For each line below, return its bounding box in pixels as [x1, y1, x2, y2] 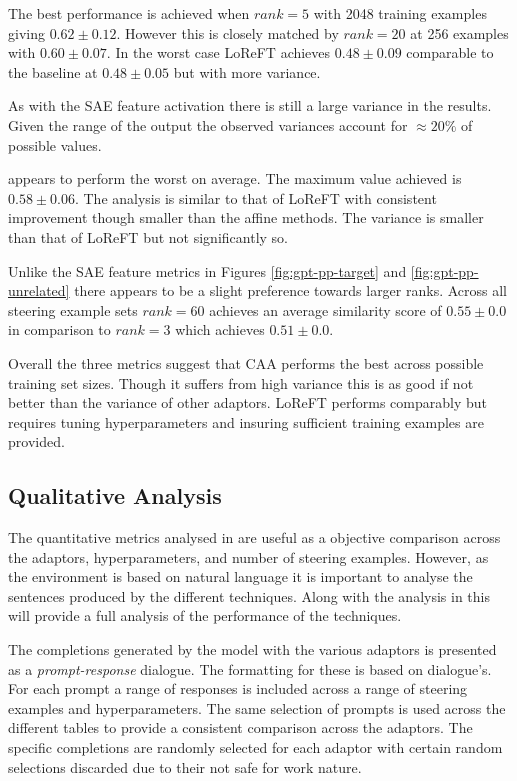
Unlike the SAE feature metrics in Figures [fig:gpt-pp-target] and [8, 260, 407, 281]
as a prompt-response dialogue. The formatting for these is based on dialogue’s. [8, 658, 492, 679]
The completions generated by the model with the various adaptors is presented [8, 639, 497, 660]
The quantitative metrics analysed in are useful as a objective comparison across [8, 527, 501, 548]
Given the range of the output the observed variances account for [8, 114, 408, 135]
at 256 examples [410, 22, 509, 43]
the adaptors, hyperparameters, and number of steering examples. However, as [8, 546, 489, 567]
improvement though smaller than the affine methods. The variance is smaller [8, 207, 484, 228]
